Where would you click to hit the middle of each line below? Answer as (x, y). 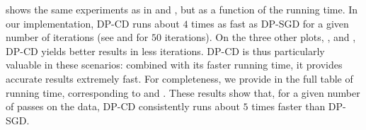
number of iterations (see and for (77, 37)
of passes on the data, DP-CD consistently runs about (123, 106)
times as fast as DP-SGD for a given (270, 23)
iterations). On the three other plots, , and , (260, 37)
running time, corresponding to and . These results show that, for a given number (183, 92)
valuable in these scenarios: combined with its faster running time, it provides (174, 65)
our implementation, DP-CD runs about (93, 23)
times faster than (288, 106)
